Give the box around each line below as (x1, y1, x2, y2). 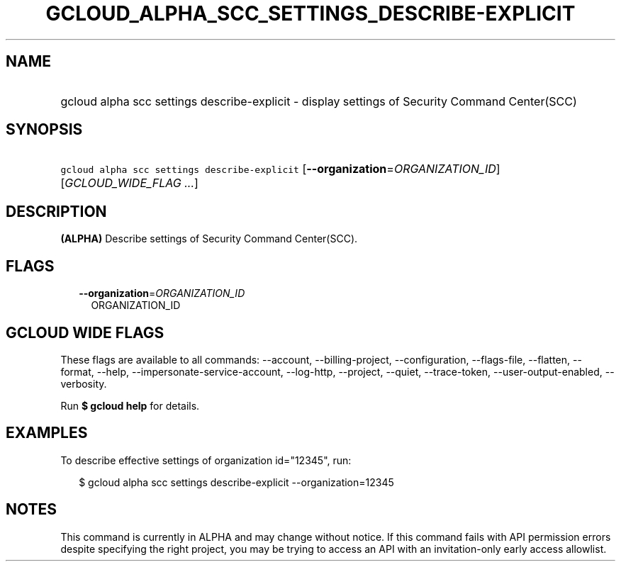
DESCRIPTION (6, 202, 107, 220)
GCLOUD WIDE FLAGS (6, 323, 164, 342)
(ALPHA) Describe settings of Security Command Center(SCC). (60, 232, 358, 245)
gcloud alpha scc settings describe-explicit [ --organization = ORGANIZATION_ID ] (60, 162, 500, 176)
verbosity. (60, 377, 107, 390)
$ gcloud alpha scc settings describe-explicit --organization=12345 (79, 476, 394, 488)
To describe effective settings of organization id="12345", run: (60, 454, 352, 466)
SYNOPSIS (6, 120, 83, 139)
